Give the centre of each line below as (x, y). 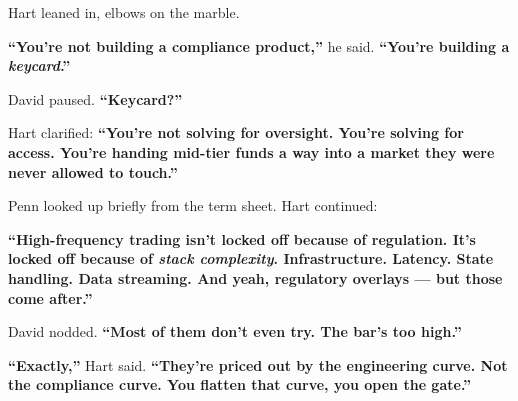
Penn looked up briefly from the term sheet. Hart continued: (193, 205)
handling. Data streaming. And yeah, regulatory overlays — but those (255, 277)
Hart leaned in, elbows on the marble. (124, 12)
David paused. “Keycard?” (95, 98)
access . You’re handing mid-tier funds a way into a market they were (251, 151)
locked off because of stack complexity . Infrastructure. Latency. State (251, 258)
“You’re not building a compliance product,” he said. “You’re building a (259, 45)
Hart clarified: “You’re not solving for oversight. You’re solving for (236, 132)
